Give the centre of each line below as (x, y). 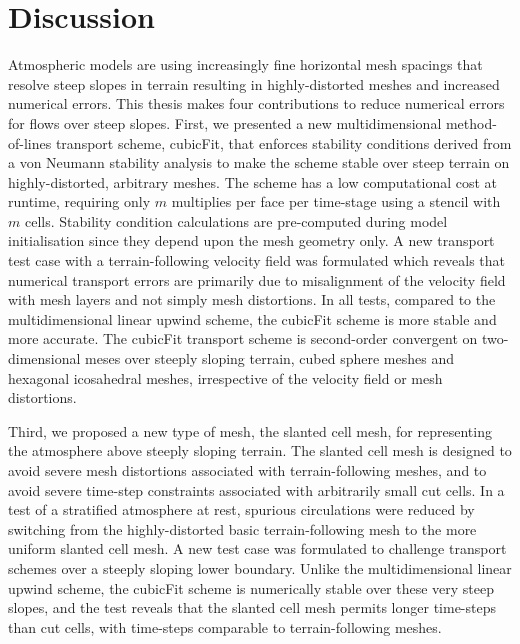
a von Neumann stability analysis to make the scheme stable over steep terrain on (259, 162)
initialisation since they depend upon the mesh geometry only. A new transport (251, 240)
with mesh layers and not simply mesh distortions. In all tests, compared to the (252, 299)
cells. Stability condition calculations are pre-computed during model (236, 220)
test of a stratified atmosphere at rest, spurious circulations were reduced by (241, 509)
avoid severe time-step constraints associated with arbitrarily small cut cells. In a (256, 489)
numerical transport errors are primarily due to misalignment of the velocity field (257, 279)
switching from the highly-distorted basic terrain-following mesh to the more (242, 528)
